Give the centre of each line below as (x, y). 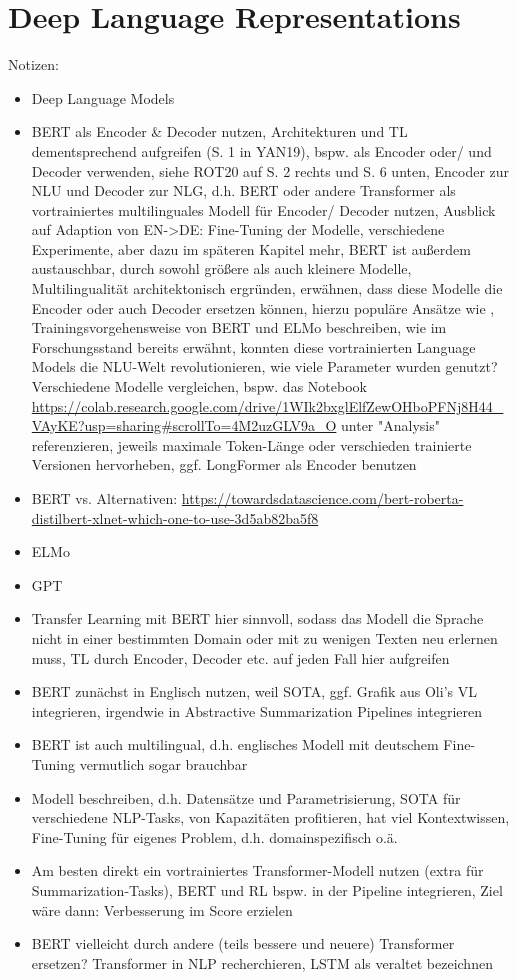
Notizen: (33, 64)
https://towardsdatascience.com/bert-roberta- (322, 498)
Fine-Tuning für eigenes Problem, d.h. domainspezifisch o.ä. (214, 836)
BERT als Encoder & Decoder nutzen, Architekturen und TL (219, 131)
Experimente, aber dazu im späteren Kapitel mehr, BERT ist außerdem (251, 248)
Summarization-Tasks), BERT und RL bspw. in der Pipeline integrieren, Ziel (267, 889)
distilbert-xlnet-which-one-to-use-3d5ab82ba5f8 (175, 517)
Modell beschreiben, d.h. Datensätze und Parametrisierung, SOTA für (246, 797)
